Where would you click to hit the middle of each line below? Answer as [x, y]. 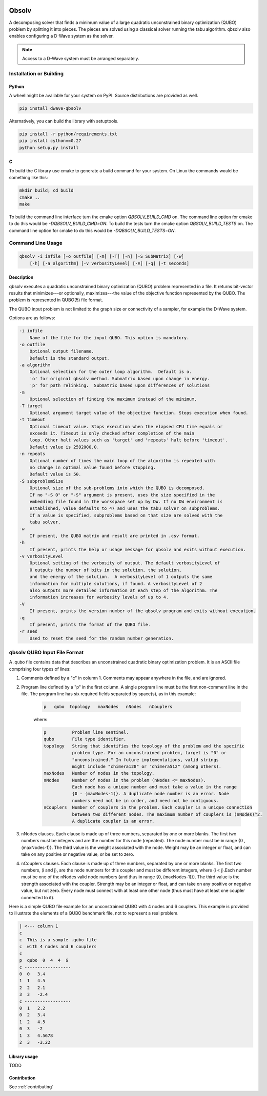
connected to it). [38, 897]
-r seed [28, 631]
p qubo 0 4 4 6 [44, 960]
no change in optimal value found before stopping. [93, 467]
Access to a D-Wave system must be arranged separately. [81, 59]
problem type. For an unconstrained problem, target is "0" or [149, 753]
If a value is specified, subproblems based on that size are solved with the [126, 515]
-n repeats [32, 454]
